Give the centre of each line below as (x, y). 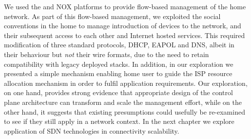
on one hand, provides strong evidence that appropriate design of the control (118, 92)
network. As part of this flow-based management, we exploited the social (112, 16)
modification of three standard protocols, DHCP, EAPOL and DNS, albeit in (119, 45)
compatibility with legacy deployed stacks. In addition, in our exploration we (119, 64)
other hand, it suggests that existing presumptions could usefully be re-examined (125, 111)
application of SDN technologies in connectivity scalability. (92, 130)
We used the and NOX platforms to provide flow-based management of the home (125, 6)
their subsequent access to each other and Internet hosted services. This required (125, 35)
